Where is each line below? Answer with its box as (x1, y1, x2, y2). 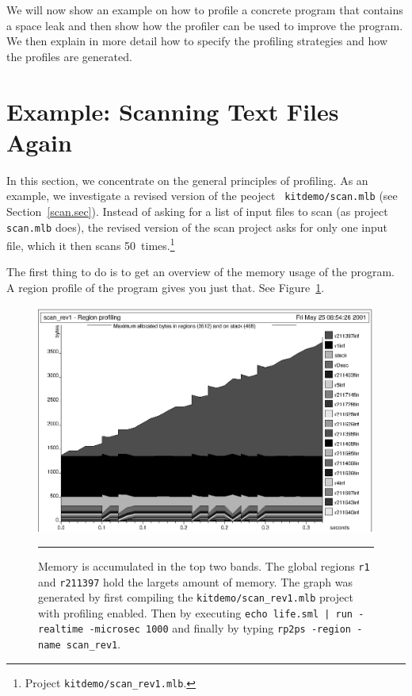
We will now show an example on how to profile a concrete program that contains (6, 2, 403, 17)
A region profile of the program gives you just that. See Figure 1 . (6, 279, 325, 296)
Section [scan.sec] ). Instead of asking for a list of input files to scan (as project (6, 202, 388, 219)
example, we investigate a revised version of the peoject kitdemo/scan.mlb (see (6, 187, 398, 204)
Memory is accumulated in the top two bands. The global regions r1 (38, 557, 370, 574)
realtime (38, 624, 84, 636)
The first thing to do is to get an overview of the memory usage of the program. (6, 263, 395, 280)
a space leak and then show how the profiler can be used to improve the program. (6, 17, 403, 33)
